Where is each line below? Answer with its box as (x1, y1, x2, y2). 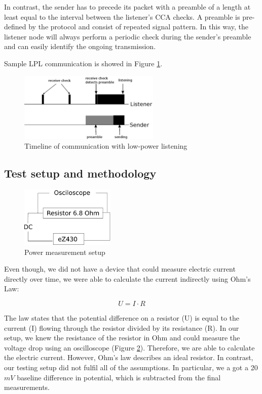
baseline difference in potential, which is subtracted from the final (17, 372, 221, 382)
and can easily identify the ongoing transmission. (4, 41, 156, 52)
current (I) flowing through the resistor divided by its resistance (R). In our (4, 322, 239, 333)
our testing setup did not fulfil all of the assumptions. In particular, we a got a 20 (4, 362, 258, 372)
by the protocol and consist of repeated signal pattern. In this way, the (28, 21, 248, 32)
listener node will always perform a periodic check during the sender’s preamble (4, 31, 251, 41)
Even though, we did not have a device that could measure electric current (4, 264, 236, 274)
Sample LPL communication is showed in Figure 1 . (4, 58, 163, 68)
